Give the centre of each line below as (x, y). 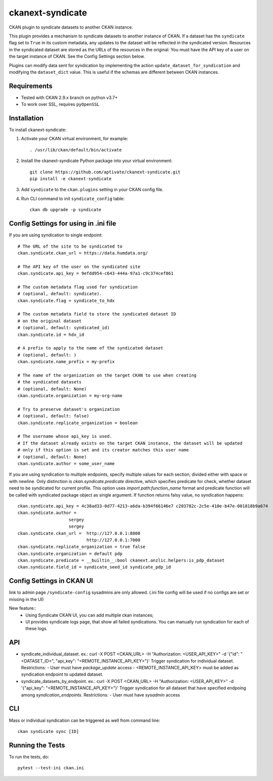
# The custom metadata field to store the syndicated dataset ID (97, 314)
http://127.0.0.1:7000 (113, 540)
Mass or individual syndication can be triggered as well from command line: (85, 720)
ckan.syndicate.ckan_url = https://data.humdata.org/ (83, 253)
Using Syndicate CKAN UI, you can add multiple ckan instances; (89, 615)
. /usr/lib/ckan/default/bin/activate (76, 150)
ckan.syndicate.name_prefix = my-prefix (66, 362)
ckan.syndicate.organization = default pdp (70, 554)
